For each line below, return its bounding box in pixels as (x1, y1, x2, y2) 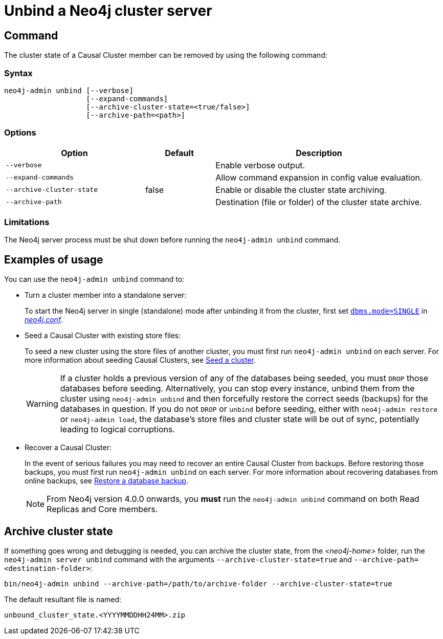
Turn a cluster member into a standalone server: (25, 291, 187, 300)
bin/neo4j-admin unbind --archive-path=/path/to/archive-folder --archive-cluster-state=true (4, 580, 392, 588)
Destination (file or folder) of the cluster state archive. (215, 196, 422, 207)
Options (4, 127, 36, 138)
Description (296, 147, 342, 158)
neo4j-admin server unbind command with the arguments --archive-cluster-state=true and (4, 555, 352, 564)
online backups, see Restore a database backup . (25, 476, 189, 486)
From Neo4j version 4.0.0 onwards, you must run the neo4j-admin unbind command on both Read (47, 494, 419, 504)
